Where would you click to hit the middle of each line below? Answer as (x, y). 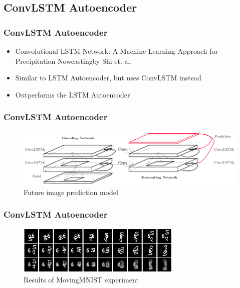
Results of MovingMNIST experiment (81, 280)
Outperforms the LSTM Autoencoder (73, 94)
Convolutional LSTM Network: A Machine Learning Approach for (117, 51)
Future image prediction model (71, 192)
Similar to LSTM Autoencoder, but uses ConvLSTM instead (108, 78)
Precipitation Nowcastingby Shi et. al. (74, 61)
